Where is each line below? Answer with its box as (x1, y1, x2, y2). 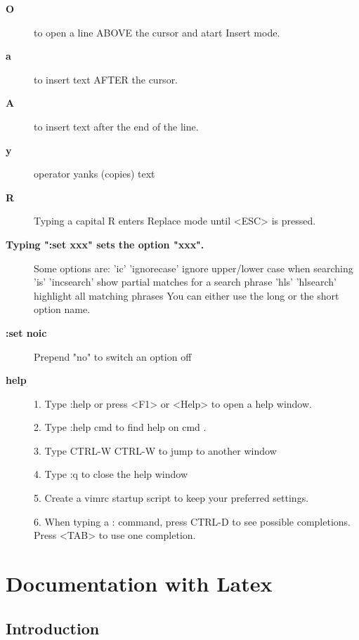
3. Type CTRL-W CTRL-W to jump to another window (34, 443, 277, 458)
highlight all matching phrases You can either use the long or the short (34, 288, 339, 302)
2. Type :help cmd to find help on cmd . (34, 420, 207, 434)
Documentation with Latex (6, 569, 273, 598)
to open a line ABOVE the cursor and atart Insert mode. (34, 25, 280, 39)
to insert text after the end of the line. (34, 119, 199, 133)
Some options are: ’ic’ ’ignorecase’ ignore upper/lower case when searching (34, 260, 353, 275)
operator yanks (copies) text (34, 166, 155, 181)
